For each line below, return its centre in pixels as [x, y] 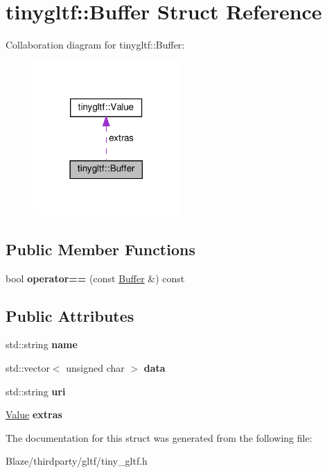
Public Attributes [70, 315]
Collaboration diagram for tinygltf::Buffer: [95, 45]
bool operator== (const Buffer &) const [95, 278]
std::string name [42, 344]
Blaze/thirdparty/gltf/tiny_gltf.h [77, 461]
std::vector [28, 368]
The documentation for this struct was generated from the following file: [159, 437]
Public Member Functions [100, 249]
